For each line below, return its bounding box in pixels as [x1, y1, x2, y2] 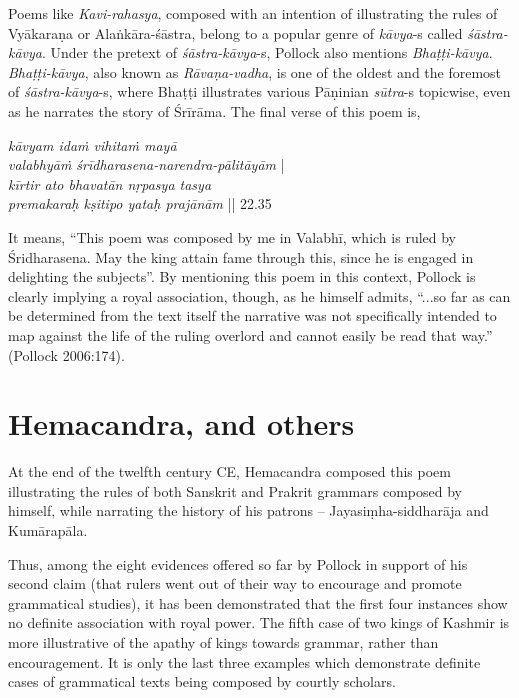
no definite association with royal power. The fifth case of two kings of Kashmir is [8, 612, 510, 633]
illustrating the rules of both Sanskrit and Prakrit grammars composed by [8, 480, 462, 501]
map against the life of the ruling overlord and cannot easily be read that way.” [8, 324, 493, 345]
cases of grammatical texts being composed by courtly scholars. [8, 671, 396, 692]
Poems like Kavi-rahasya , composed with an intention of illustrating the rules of [8, 3, 498, 23]
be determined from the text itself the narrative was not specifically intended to [8, 305, 497, 326]
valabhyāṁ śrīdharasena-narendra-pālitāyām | [8, 154, 285, 175]
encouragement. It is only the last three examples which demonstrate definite [8, 651, 481, 672]
